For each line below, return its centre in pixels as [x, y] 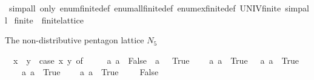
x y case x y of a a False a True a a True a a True [156, 60]
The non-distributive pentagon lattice [75, 40]
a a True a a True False [90, 72]
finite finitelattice [49, 20]
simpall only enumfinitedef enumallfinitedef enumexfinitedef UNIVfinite [145, 8]
